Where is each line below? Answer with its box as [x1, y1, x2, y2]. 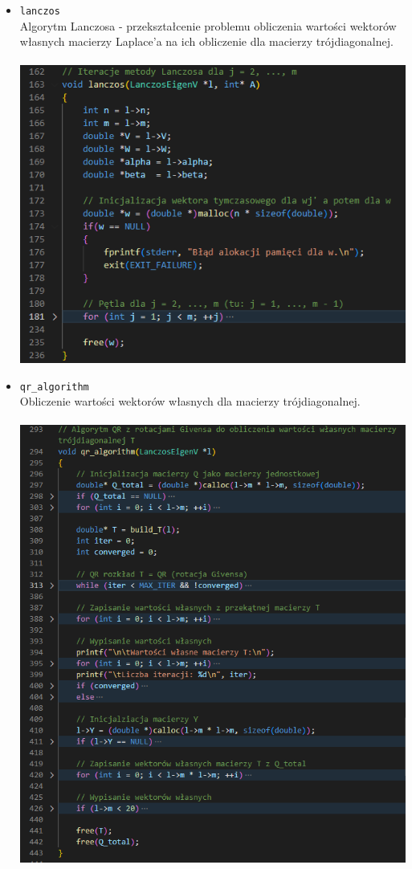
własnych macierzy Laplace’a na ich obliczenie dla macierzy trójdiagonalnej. [19, 33, 394, 50]
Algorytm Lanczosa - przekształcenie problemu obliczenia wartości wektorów [19, 17, 397, 34]
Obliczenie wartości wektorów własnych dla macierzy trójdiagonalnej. [19, 393, 361, 410]
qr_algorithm [19, 381, 89, 393]
